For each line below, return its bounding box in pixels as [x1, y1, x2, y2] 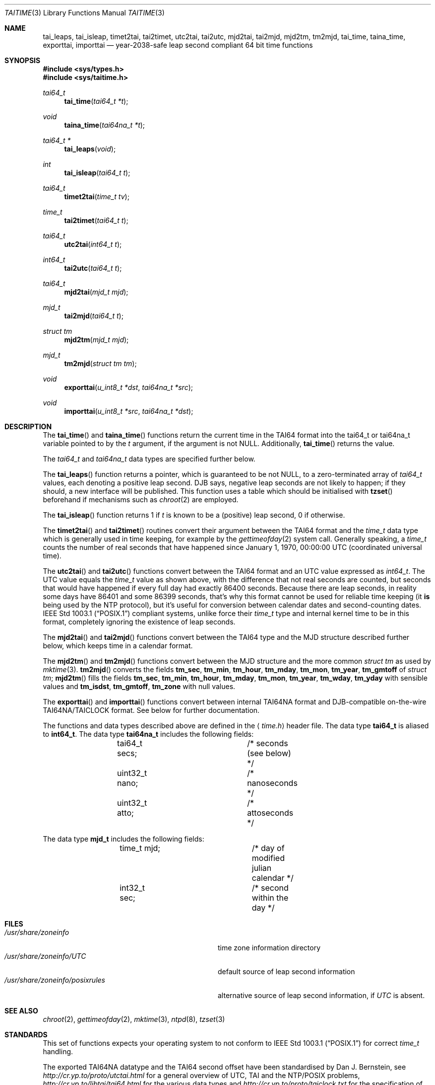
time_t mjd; [120, 843, 161, 853]
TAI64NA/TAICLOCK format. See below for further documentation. [43, 706, 260, 714]
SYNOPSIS [4, 56, 41, 65]
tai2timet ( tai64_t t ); [64, 216, 128, 225]
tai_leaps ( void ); [64, 145, 116, 153]
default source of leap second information [218, 967, 355, 976]
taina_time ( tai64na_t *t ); [64, 121, 145, 129]
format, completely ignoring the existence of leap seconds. [43, 618, 236, 626]
